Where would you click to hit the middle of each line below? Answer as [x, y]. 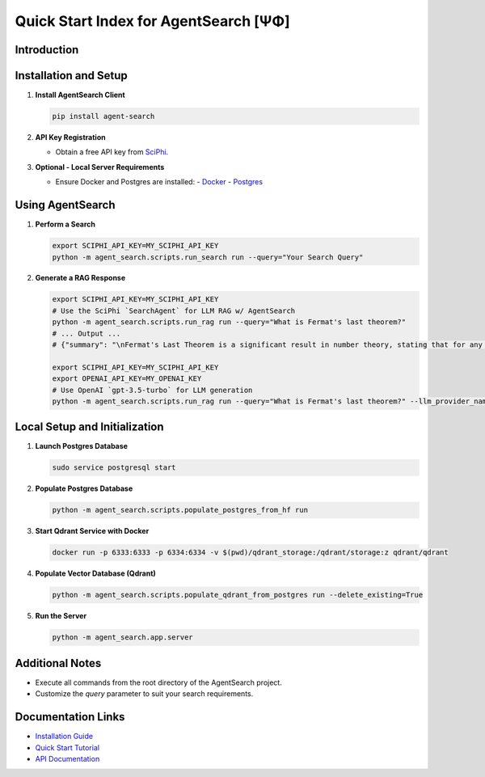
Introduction [47, 50]
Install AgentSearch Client [80, 95]
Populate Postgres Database [84, 488]
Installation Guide [64, 737]
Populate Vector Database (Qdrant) [96, 573]
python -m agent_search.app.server [122, 638]
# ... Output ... [86, 333]
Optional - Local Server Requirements [100, 167]
